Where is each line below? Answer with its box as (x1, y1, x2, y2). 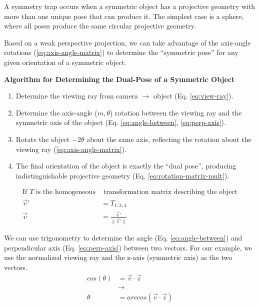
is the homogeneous (35, 188, 95, 196)
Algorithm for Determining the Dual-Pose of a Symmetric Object (4, 73, 235, 84)
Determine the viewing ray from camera (15, 90, 138, 101)
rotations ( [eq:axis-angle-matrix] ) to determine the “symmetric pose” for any (4, 47, 238, 57)
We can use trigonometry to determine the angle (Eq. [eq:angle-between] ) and (4, 232, 242, 243)
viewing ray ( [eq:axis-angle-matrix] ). (15, 143, 126, 154)
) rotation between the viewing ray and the (109, 107, 242, 117)
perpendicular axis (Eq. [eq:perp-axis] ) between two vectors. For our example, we (4, 242, 252, 252)
